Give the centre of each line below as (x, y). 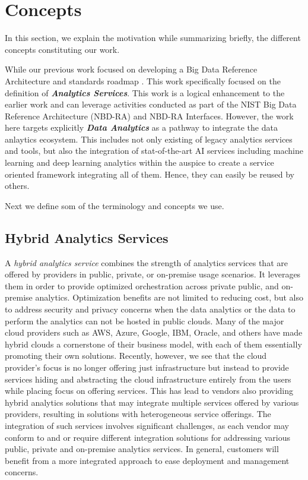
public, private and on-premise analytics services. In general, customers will (142, 449)
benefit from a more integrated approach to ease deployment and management (147, 460)
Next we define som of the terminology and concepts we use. (115, 205)
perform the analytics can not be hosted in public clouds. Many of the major (145, 320)
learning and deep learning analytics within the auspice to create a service (139, 162)
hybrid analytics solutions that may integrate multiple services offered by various (152, 402)
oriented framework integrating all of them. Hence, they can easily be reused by (150, 174)
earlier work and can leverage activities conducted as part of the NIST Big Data (151, 104)
